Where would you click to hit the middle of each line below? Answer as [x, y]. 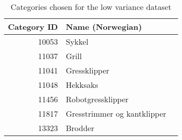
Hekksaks [82, 85]
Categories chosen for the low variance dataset [91, 7]
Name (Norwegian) [104, 27]
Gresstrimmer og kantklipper [116, 113]
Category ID [33, 27]
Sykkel [77, 41]
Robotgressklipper [97, 99]
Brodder [80, 128]
